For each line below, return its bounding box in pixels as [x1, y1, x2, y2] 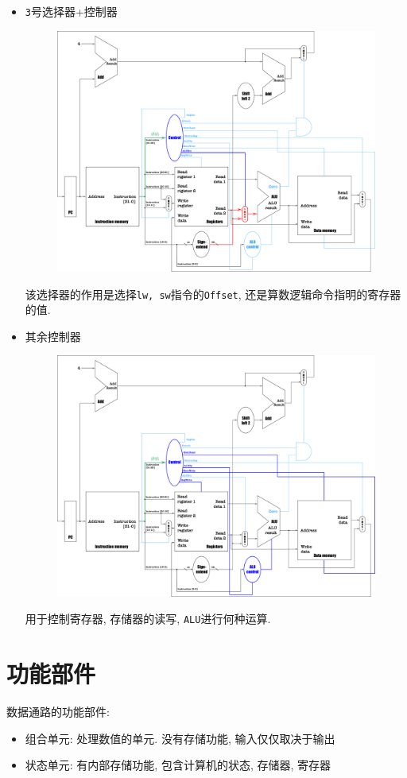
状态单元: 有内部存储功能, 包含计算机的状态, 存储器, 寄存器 [25, 757, 331, 773]
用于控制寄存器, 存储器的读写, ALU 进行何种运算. [25, 610, 271, 627]
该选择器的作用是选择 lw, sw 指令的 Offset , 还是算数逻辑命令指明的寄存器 [25, 285, 401, 302]
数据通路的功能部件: [6, 703, 110, 719]
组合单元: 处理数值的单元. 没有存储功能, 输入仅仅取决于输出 [25, 730, 335, 746]
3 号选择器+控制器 [25, 3, 118, 19]
